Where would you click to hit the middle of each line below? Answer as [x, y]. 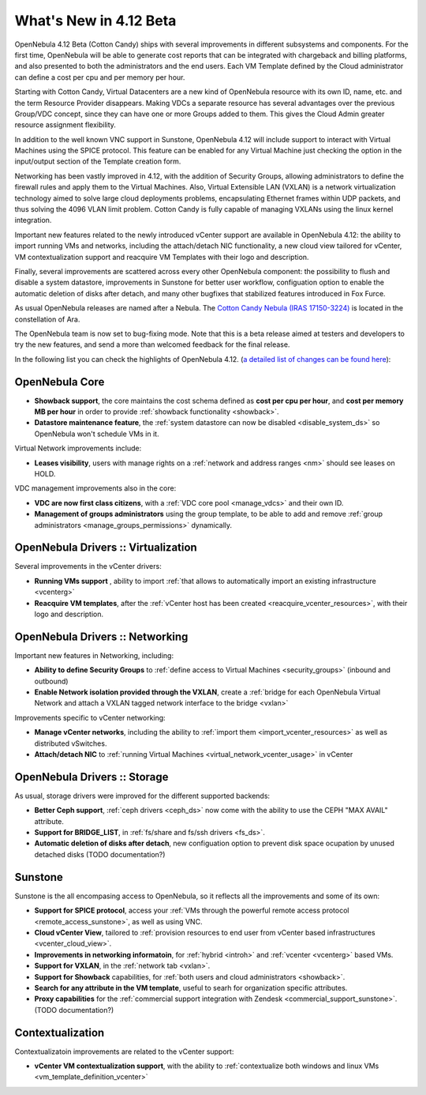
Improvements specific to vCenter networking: [90, 717]
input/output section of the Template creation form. [98, 161]
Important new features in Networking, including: [94, 655]
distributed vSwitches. [71, 743]
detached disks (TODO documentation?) [100, 854]
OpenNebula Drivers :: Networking [101, 636]
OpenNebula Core [60, 382]
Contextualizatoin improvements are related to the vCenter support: [124, 1052]
